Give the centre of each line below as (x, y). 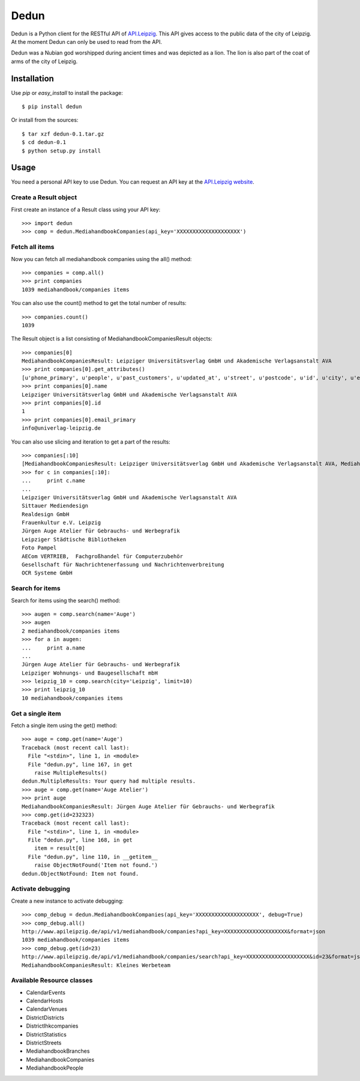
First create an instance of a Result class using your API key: (86, 209)
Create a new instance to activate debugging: (67, 901)
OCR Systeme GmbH (47, 573)
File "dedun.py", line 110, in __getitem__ (93, 857)
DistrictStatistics (46, 1034)
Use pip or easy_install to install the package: (67, 92)
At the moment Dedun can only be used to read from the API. (86, 41)
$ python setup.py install (61, 151)
